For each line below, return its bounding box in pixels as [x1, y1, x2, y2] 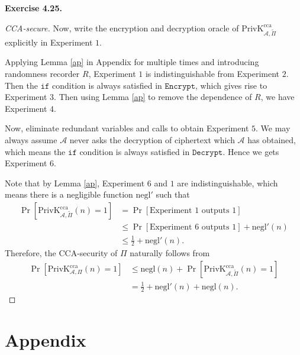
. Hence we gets [222, 145, 279, 157]
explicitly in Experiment [5, 35, 93, 48]
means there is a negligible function [5, 188, 133, 201]
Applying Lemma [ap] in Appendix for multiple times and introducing [5, 56, 259, 68]
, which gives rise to [195, 79, 267, 91]
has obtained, [247, 134, 296, 146]
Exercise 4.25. [5, 2, 62, 14]
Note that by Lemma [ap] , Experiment [5, 176, 145, 189]
